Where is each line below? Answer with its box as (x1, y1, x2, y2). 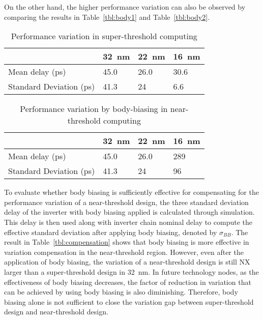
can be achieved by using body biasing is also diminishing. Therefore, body (4, 286, 238, 297)
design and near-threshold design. (4, 306, 108, 317)
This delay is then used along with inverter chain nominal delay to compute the (4, 216, 252, 227)
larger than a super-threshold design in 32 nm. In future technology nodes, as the (4, 266, 259, 277)
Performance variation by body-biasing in (20, 103, 168, 115)
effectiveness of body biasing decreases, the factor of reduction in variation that (4, 276, 251, 287)
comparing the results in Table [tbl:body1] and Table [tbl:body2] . (4, 11, 210, 22)
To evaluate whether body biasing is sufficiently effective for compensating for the (4, 187, 259, 197)
